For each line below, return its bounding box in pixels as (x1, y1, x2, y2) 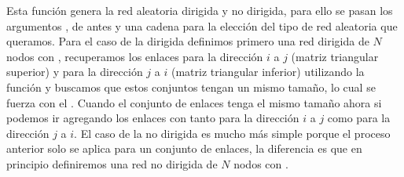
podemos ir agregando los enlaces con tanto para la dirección (6, 110, 299, 126)
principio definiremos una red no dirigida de (6, 155, 218, 172)
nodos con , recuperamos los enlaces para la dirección (6, 48, 263, 64)
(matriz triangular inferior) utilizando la (171, 63, 365, 80)
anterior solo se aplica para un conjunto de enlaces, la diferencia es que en (6, 140, 362, 157)
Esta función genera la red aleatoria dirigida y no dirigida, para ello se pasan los (6, 2, 393, 18)
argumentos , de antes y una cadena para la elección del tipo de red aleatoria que (6, 17, 398, 34)
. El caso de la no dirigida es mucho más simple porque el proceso (74, 125, 391, 141)
